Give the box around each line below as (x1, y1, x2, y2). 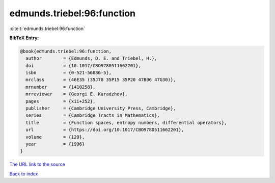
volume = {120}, (25, 134, 85, 140)
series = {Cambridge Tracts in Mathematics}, (25, 113, 160, 118)
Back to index (9, 171, 38, 177)
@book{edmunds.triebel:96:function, (20, 48, 112, 54)
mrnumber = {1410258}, (25, 84, 96, 90)
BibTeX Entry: (9, 35, 39, 41)
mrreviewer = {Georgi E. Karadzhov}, (25, 91, 128, 97)
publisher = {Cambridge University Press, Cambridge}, (25, 106, 176, 112)
